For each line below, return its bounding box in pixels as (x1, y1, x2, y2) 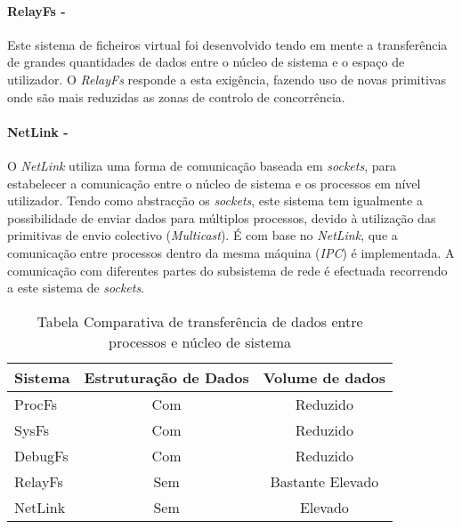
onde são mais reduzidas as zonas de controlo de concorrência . (7, 87, 345, 106)
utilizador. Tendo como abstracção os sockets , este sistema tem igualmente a (7, 191, 423, 210)
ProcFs (14, 393, 58, 414)
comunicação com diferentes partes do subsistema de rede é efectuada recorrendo (7, 260, 448, 279)
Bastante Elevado (270, 470, 379, 492)
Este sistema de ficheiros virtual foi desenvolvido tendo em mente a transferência (7, 35, 448, 53)
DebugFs (14, 445, 69, 466)
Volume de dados (263, 366, 386, 388)
